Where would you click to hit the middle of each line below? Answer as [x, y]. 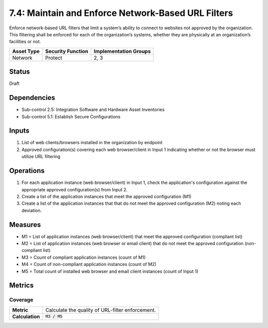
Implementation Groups [122, 51]
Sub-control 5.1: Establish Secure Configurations [71, 116]
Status [20, 72]
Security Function [67, 51]
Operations [27, 171]
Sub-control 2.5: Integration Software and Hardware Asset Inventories [93, 110]
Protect [54, 58]
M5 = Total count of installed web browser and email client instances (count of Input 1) [110, 271]
